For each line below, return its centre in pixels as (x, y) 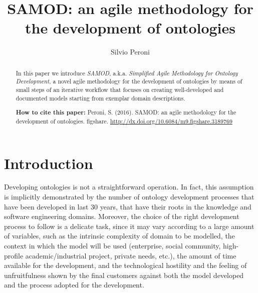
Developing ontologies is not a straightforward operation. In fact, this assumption (129, 187)
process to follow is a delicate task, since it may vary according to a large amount (129, 226)
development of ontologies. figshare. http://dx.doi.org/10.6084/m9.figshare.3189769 (124, 121)
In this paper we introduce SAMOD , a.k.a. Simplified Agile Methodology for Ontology (127, 73)
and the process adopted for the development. (74, 285)
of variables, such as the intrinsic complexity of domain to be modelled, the (119, 236)
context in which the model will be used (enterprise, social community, (112, 246)
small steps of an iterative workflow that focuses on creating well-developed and (120, 90)
